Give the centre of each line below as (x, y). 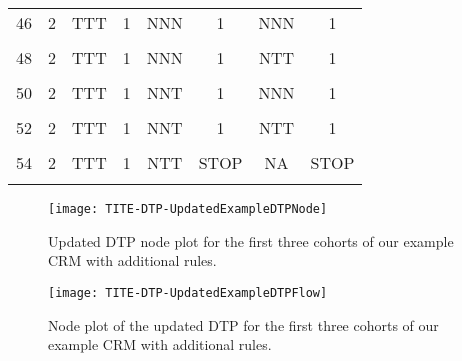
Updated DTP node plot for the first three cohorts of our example (251, 240)
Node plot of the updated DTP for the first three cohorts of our (243, 324)
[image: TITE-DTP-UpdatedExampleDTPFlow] (188, 292)
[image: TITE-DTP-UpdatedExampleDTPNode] (188, 209)
